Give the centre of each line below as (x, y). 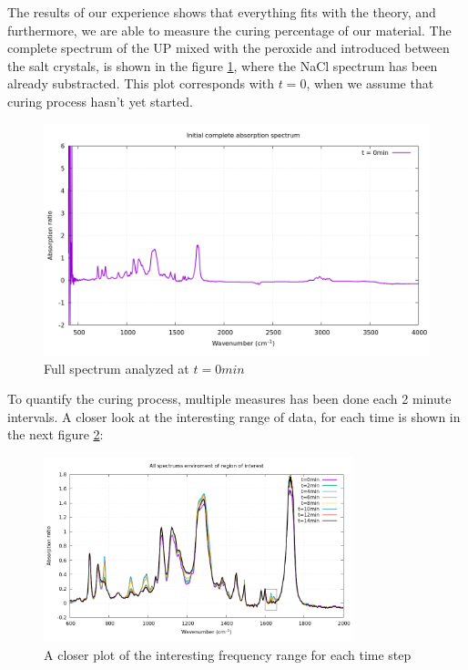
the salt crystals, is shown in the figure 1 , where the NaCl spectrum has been (223, 65)
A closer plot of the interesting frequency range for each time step (228, 655)
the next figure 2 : (56, 434)
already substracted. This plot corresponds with (141, 83)
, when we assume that (370, 83)
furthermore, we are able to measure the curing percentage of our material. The (229, 30)
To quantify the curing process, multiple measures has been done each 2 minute (229, 399)
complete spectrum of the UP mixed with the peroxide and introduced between (229, 48)
